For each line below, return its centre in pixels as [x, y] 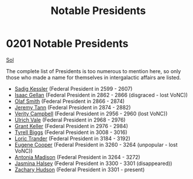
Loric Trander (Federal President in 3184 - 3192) [72, 138]
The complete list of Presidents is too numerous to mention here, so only [94, 71]
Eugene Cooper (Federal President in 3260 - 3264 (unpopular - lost [96, 144]
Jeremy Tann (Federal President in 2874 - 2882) [73, 107]
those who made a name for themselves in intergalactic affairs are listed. [94, 77]
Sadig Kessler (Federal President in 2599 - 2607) [73, 88]
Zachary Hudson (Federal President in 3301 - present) [80, 169]
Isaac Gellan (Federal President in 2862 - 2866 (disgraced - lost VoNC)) [101, 95]
